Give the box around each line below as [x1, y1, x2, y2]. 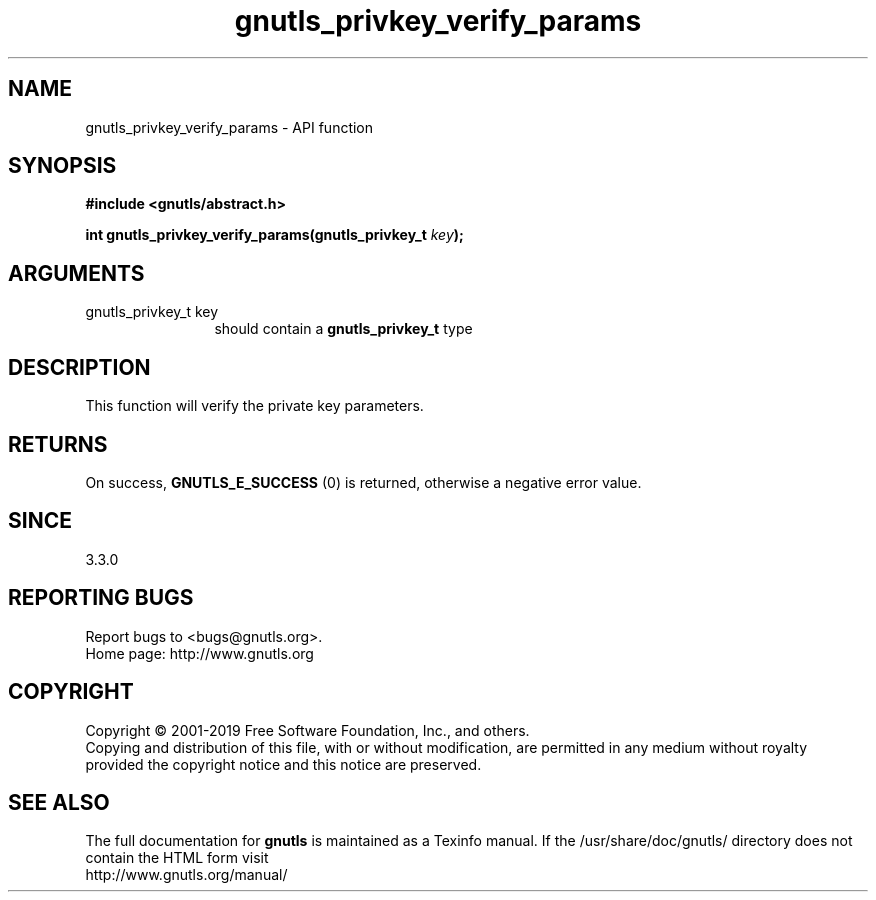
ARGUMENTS [8, 260, 145, 286]
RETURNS [8, 431, 108, 457]
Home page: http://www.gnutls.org [85, 644, 314, 662]
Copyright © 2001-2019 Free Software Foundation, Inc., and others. [85, 721, 530, 739]
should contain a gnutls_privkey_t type [214, 320, 473, 338]
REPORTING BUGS [8, 585, 194, 611]
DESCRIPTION [8, 354, 151, 380]
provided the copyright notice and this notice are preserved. [85, 755, 482, 773]
